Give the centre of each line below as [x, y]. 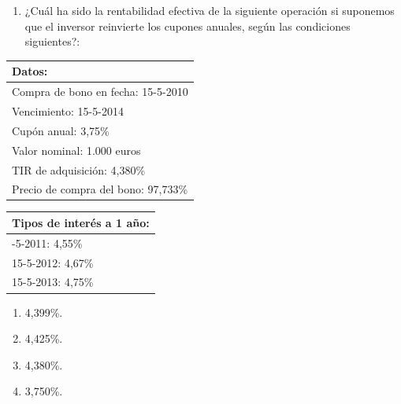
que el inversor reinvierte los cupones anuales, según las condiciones [188, 26]
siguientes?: [52, 41]
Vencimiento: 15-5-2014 [68, 110]
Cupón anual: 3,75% [61, 130]
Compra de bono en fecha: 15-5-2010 [100, 92]
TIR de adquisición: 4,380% [79, 169]
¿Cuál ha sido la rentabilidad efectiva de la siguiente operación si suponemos [210, 10]
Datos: [30, 71]
